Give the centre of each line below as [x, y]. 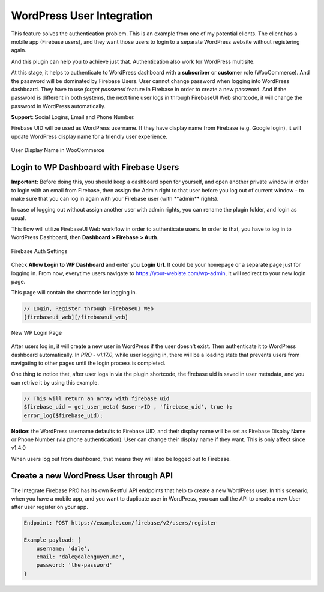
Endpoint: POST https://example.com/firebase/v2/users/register [120, 523]
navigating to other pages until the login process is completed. [88, 363]
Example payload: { [52, 540]
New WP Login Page [37, 332]
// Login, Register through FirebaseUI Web [89, 309]
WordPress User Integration [82, 16]
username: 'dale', [63, 548]
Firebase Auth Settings [39, 251]
